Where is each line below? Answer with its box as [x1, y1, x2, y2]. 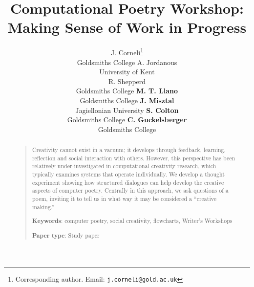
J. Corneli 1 [111, 46, 143, 57]
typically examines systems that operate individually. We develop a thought [32, 170, 225, 178]
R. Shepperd [108, 76, 146, 86]
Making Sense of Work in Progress [7, 17, 247, 37]
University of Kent [99, 66, 155, 77]
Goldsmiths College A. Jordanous [77, 57, 177, 67]
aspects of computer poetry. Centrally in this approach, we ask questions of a [32, 186, 229, 195]
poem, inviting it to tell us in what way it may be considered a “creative [32, 195, 216, 203]
